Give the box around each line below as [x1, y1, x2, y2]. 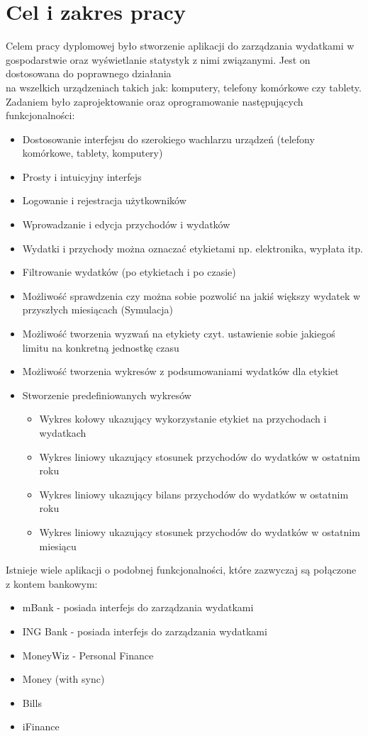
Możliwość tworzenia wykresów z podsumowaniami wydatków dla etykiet [22, 364, 339, 379]
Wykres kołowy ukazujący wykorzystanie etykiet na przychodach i [39, 411, 327, 426]
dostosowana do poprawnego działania [6, 66, 172, 81]
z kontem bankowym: [6, 576, 98, 591]
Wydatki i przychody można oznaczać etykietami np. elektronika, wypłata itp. [22, 240, 363, 255]
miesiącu [39, 538, 77, 553]
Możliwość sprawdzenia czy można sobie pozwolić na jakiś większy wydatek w [22, 288, 361, 303]
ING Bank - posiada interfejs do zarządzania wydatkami [22, 623, 267, 638]
